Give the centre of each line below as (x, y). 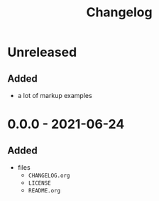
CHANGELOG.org (49, 175)
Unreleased (42, 52)
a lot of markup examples (55, 96)
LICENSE (39, 183)
